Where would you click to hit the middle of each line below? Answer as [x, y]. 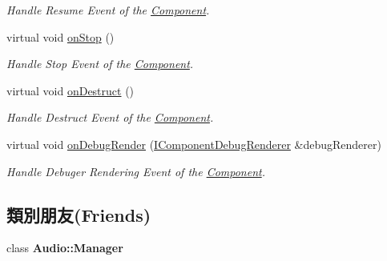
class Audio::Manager [65, 248]
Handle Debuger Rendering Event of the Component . [136, 171]
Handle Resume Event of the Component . [108, 10]
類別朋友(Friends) [79, 214]
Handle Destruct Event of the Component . [110, 117]
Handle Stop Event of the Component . [100, 64]
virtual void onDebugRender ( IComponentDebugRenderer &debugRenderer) [194, 144]
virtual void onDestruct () [71, 90]
